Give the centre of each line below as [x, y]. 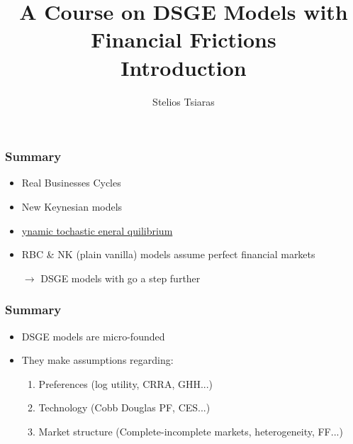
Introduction [184, 67]
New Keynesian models [72, 206]
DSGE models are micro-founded [93, 336]
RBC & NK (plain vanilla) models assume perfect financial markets [168, 254]
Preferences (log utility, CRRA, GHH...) [126, 383]
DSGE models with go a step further [121, 278]
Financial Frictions [184, 39]
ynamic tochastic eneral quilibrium [97, 230]
